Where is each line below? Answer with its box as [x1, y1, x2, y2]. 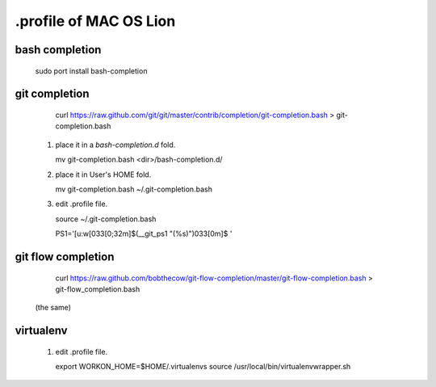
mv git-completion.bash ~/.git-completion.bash [55, 184, 213, 194]
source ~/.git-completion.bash [55, 214, 157, 224]
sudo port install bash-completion [35, 65, 148, 76]
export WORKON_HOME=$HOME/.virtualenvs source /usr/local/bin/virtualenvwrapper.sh [55, 362, 351, 372]
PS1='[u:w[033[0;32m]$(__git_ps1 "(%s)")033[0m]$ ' [55, 229, 233, 238]
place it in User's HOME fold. [55, 170, 152, 179]
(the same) [35, 303, 72, 313]
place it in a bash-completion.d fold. [55, 140, 176, 149]
